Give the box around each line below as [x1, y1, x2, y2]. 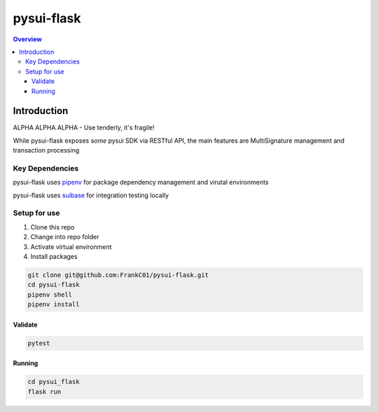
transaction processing [13, 146, 80, 155]
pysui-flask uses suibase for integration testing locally [13, 191, 169, 199]
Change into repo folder [30, 233, 99, 241]
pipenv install [27, 301, 80, 308]
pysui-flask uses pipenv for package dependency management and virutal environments [13, 178, 269, 187]
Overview [13, 35, 42, 43]
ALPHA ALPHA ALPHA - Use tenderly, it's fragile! [13, 123, 155, 132]
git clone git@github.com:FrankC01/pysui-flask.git [27, 271, 209, 279]
